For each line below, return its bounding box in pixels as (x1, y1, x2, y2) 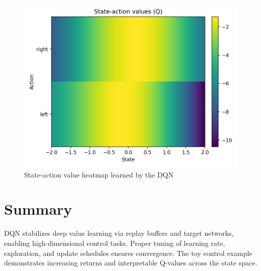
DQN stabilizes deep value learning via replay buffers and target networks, (4, 228, 234, 238)
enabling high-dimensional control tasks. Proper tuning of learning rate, (4, 237, 225, 248)
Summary (4, 199, 72, 219)
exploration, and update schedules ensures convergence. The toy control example (4, 247, 252, 258)
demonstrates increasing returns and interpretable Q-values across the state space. (4, 257, 257, 268)
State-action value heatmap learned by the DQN (24, 169, 173, 179)
